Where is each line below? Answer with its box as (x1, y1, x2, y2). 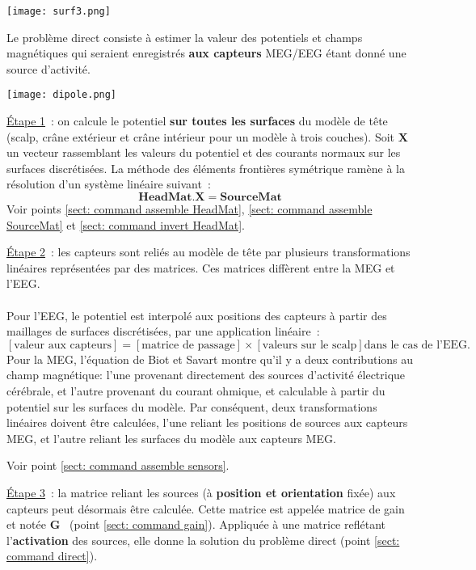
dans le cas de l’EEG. (364, 339, 470, 351)
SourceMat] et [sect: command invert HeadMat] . (6, 216, 245, 233)
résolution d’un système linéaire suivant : (6, 175, 211, 192)
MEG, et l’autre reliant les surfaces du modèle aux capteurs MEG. (6, 429, 336, 446)
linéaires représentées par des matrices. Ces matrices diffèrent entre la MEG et (6, 259, 395, 276)
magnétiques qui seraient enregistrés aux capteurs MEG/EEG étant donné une (6, 44, 406, 61)
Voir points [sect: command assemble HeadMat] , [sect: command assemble (6, 201, 373, 217)
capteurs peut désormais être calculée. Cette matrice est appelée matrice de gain (6, 500, 405, 517)
